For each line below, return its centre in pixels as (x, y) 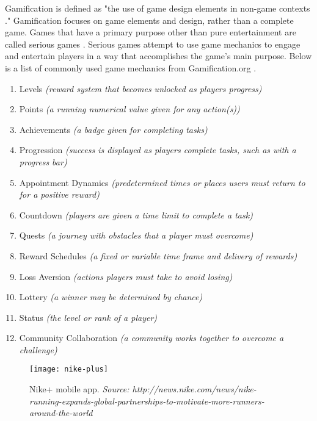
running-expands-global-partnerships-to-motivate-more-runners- (147, 401)
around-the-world (61, 413)
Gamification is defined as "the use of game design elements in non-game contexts (158, 8)
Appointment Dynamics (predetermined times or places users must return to (162, 182)
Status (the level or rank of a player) (88, 317)
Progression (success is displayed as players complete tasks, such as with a (158, 150)
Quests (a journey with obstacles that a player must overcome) (136, 235)
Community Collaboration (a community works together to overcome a (151, 338)
